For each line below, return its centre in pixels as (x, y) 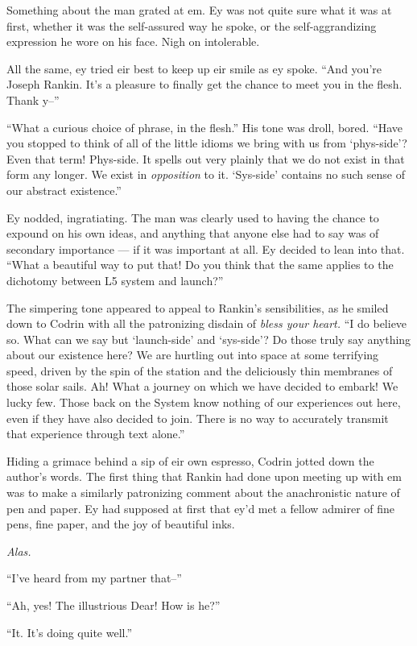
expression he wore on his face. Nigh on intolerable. (133, 41)
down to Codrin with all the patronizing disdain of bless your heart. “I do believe (207, 323)
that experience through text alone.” (96, 434)
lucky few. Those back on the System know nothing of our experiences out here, (204, 402)
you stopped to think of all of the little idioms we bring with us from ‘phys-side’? (207, 143)
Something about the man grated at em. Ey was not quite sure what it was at (199, 10)
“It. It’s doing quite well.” (70, 632)
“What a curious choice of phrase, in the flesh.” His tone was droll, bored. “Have (205, 127)
